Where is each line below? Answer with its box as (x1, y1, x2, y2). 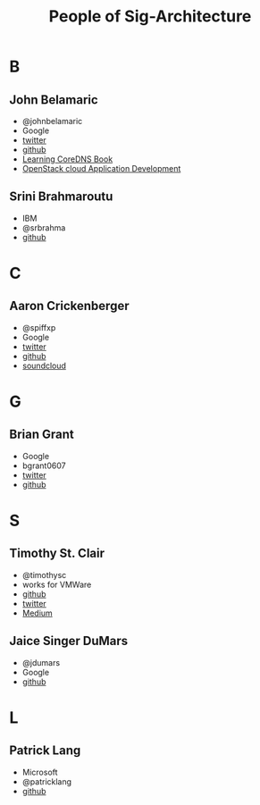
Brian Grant (9, 427, 74, 442)
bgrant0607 (21, 460, 66, 471)
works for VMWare (21, 579, 92, 590)
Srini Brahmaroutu (9, 189, 113, 205)
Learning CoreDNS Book (21, 154, 113, 164)
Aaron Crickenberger (9, 298, 130, 314)
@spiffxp (21, 322, 56, 332)
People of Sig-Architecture (48, 6, 252, 27)
